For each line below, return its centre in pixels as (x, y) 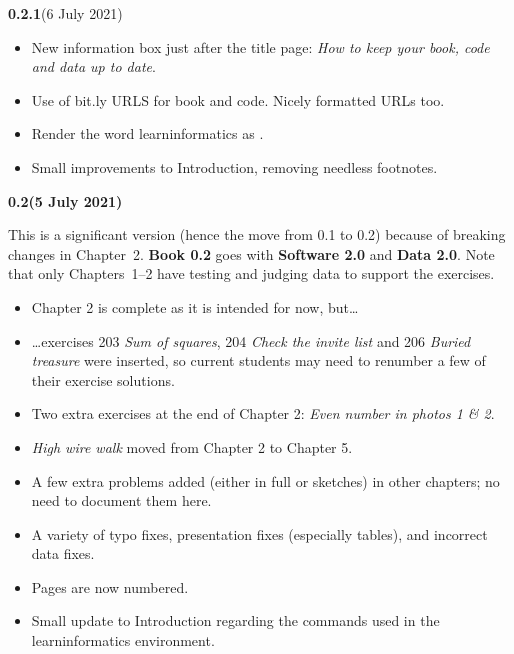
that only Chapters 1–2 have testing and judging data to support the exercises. (251, 273)
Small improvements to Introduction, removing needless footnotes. (234, 166)
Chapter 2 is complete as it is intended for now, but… (195, 306)
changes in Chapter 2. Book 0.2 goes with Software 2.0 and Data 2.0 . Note (251, 253)
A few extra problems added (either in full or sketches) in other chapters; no (265, 480)
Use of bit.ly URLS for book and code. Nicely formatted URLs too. (238, 99)
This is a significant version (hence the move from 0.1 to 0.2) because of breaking (257, 234)
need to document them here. (121, 500)
